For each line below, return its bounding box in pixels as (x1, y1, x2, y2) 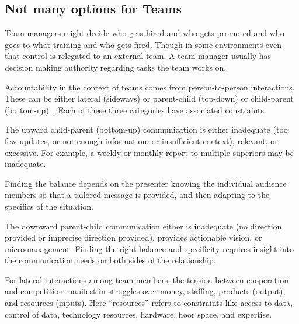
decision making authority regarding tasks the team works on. (5, 61, 227, 73)
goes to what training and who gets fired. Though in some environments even (5, 38, 282, 50)
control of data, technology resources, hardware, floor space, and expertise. (5, 308, 272, 320)
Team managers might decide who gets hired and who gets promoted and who (5, 27, 284, 39)
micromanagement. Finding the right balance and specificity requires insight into (5, 242, 294, 255)
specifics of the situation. (5, 200, 93, 212)
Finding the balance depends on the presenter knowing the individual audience (5, 177, 287, 189)
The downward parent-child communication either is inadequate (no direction (5, 220, 282, 232)
